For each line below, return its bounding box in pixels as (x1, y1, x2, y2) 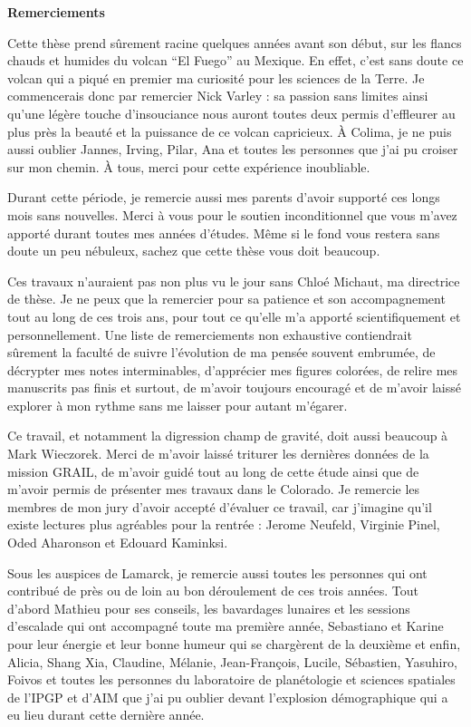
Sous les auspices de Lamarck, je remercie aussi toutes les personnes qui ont (7, 563, 428, 582)
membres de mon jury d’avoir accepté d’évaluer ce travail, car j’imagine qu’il (7, 497, 432, 516)
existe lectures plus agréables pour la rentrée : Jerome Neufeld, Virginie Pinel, (7, 515, 440, 534)
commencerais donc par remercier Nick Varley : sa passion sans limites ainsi (7, 86, 428, 105)
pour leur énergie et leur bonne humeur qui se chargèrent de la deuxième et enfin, (7, 635, 461, 653)
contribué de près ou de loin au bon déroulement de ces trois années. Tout (7, 581, 418, 600)
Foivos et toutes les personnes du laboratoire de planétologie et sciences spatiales (7, 670, 456, 689)
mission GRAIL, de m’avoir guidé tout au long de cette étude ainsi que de (7, 461, 419, 480)
